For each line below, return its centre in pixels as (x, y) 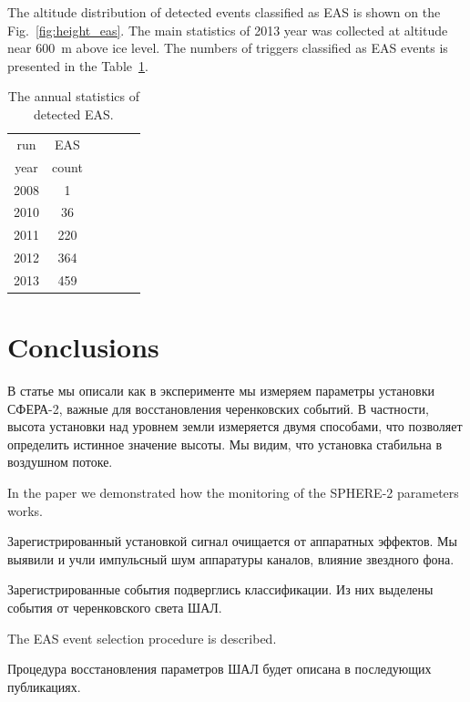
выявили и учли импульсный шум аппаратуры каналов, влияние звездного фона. (231, 558)
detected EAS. (74, 114)
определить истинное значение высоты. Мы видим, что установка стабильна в (225, 444)
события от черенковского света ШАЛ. (115, 608)
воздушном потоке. (60, 462)
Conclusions (83, 347)
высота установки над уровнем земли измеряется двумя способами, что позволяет (235, 426)
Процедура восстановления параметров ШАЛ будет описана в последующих (220, 669)
